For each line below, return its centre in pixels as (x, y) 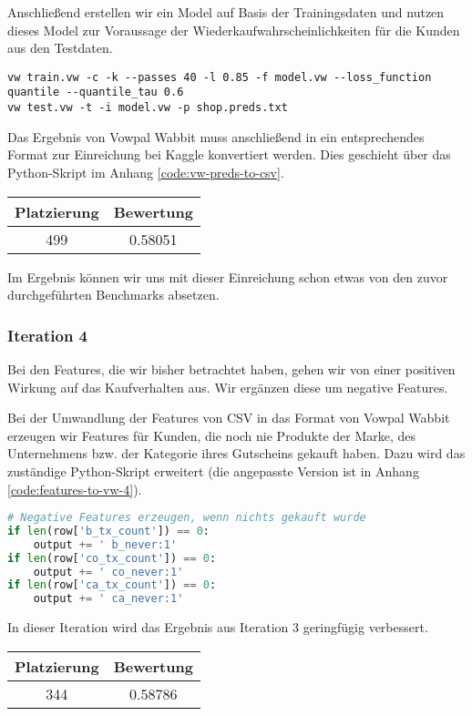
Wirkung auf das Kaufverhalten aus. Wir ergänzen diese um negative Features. (228, 387)
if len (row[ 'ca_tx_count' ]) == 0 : (112, 585)
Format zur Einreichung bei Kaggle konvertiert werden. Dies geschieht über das (229, 154)
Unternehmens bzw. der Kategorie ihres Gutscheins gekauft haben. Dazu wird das (236, 453)
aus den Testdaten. (60, 48)
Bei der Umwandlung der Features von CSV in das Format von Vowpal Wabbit (229, 418)
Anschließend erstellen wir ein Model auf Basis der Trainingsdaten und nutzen (226, 12)
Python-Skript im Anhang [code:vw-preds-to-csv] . (146, 172)
